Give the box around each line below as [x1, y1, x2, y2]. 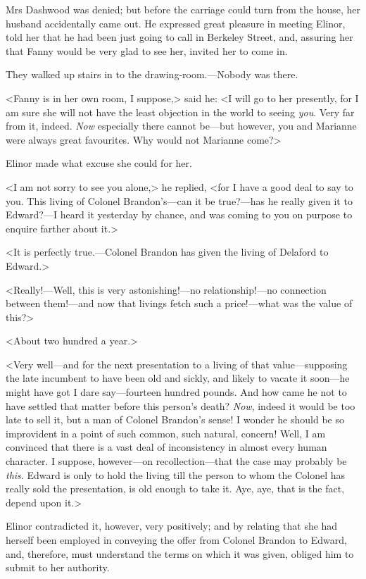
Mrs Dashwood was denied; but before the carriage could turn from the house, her [6, 2, 361, 16]
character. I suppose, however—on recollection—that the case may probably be [6, 454, 347, 468]
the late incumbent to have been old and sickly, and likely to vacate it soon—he [6, 371, 350, 385]
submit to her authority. [6, 560, 110, 575]
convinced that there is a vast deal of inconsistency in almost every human [6, 440, 327, 454]
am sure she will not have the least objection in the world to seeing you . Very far [6, 104, 355, 119]
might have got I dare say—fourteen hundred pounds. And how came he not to [6, 385, 347, 399]
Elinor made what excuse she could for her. [6, 156, 192, 170]
